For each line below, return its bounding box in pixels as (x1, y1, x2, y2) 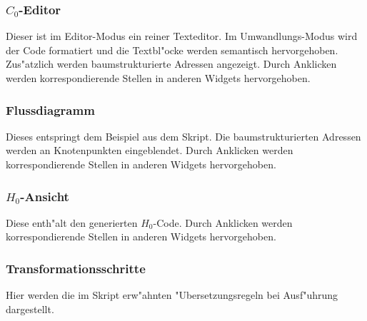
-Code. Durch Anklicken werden (153, 215, 293, 230)
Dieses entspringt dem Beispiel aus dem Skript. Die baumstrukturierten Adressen (6, 128, 361, 143)
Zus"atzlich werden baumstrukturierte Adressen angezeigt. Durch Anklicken (6, 56, 337, 71)
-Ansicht (20, 187, 69, 205)
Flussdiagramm (6, 101, 95, 118)
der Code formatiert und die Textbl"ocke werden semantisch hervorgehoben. (6, 42, 338, 57)
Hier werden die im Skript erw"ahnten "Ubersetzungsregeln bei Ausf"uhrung (6, 287, 338, 302)
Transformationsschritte (6, 259, 146, 277)
